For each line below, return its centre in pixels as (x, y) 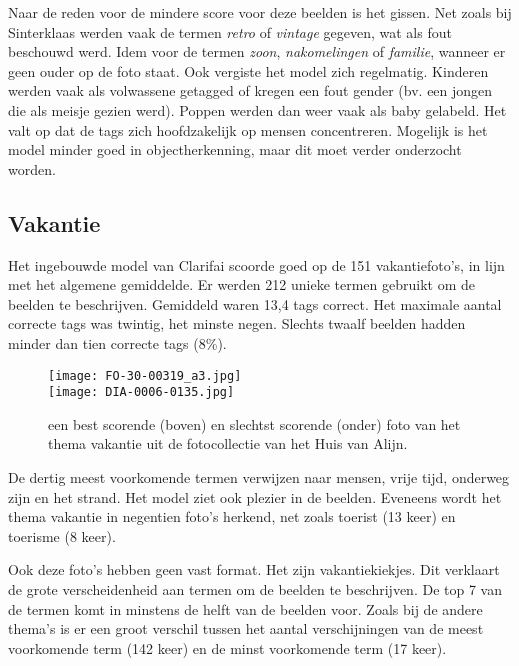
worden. (32, 168)
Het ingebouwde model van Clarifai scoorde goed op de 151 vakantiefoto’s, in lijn (256, 264)
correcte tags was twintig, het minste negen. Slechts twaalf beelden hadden (237, 323)
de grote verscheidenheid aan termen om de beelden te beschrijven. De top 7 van (255, 588)
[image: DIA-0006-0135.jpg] (141, 392)
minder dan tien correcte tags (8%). (117, 342)
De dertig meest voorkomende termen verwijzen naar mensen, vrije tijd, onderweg (259, 477)
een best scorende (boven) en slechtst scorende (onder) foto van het (254, 423)
